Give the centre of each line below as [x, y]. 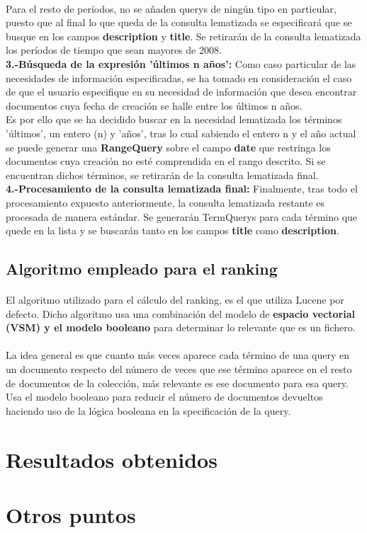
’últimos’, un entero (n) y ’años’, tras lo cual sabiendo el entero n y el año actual [181, 133]
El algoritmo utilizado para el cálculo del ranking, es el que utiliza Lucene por [175, 300]
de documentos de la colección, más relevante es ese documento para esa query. [177, 383]
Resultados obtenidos [112, 459]
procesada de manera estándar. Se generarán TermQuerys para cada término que [182, 216]
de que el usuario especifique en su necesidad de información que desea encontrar [181, 92]
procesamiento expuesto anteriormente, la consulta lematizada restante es [165, 202]
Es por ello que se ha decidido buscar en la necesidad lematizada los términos [174, 119]
